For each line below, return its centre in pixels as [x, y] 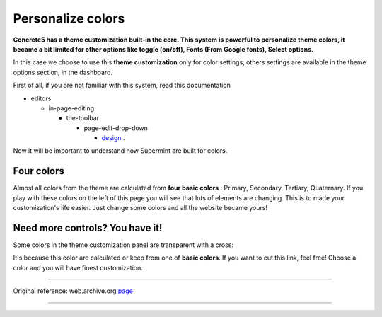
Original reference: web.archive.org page [73, 291]
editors [41, 98]
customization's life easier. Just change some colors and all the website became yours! [140, 208]
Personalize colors [69, 18]
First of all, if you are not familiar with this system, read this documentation [122, 86]
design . [113, 138]
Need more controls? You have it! [88, 227]
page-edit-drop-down [116, 128]
